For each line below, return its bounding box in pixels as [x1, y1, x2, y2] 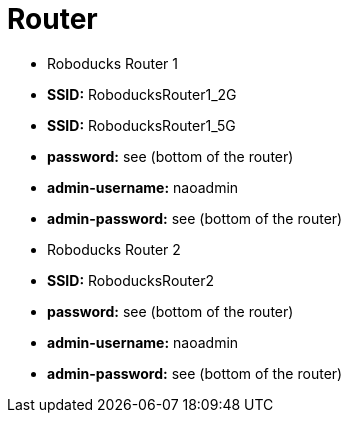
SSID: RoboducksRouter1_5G [47, 116, 236, 134]
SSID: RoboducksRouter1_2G [47, 85, 237, 103]
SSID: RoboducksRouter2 [47, 271, 214, 289]
